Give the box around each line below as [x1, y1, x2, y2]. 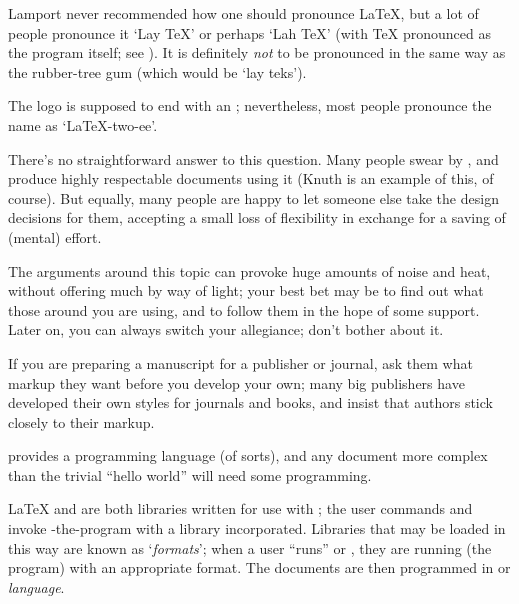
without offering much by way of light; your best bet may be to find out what [8, 280, 484, 301]
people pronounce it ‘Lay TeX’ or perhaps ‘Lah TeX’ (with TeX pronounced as [8, 22, 491, 43]
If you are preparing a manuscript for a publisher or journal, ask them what [8, 352, 473, 373]
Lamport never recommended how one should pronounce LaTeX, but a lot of [8, 3, 479, 23]
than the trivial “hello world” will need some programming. [8, 464, 372, 485]
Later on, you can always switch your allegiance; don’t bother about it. [8, 319, 444, 340]
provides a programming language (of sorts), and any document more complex [8, 445, 488, 466]
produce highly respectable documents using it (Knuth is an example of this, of [8, 168, 494, 189]
